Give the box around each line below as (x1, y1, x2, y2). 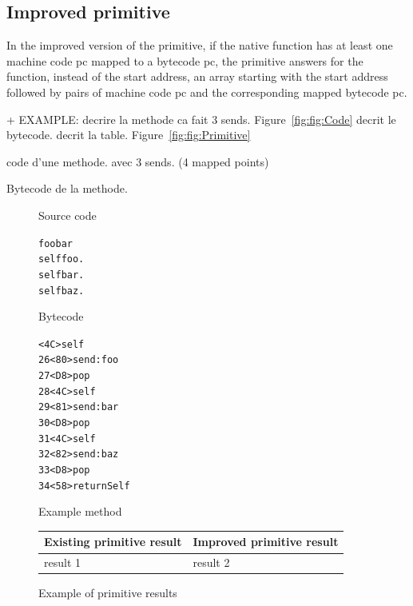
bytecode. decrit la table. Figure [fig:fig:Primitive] (6, 126, 251, 143)
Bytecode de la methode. (6, 180, 128, 197)
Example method (38, 503, 122, 520)
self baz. (38, 285, 85, 297)
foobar (38, 237, 73, 249)
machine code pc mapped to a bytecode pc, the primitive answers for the (6, 52, 363, 69)
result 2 (193, 554, 230, 571)
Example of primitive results (38, 584, 177, 601)
